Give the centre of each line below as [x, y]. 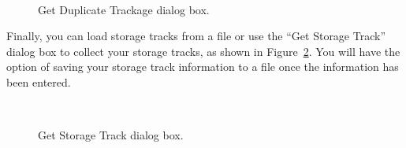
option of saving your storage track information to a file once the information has [203, 67]
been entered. [39, 81]
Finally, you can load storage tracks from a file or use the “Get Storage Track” [196, 36]
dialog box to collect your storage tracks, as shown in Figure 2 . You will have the [203, 51]
